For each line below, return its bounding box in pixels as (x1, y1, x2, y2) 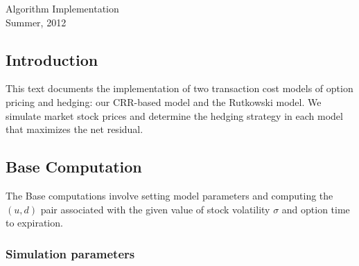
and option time (281, 202, 350, 216)
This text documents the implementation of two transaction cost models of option (6, 81, 353, 96)
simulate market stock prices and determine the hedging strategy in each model (6, 108, 343, 123)
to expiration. (6, 215, 63, 230)
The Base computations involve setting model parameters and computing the (6, 188, 333, 202)
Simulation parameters (6, 245, 135, 262)
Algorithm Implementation (6, 1, 119, 15)
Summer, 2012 (6, 15, 67, 29)
